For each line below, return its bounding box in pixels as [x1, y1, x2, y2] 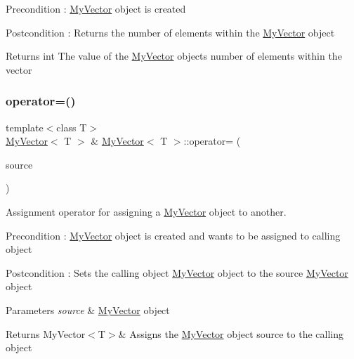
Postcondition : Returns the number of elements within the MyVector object [6, 25, 335, 39]
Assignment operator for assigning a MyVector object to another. [6, 204, 287, 218]
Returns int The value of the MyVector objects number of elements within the [6, 48, 342, 63]
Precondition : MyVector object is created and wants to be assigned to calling [6, 228, 341, 242]
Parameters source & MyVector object [6, 302, 170, 317]
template [6, 119, 44, 134]
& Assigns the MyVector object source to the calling [118, 326, 344, 341]
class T [56, 119, 87, 134]
